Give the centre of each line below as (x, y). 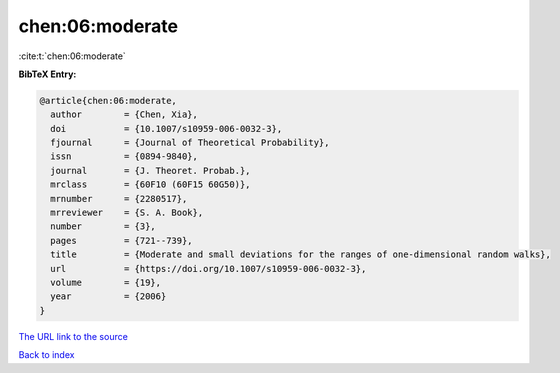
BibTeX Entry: (47, 74)
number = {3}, (103, 226)
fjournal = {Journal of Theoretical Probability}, (190, 143)
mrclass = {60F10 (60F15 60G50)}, (150, 184)
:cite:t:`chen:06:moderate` (72, 56)
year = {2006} (108, 296)
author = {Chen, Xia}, (124, 114)
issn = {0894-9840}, (124, 156)
